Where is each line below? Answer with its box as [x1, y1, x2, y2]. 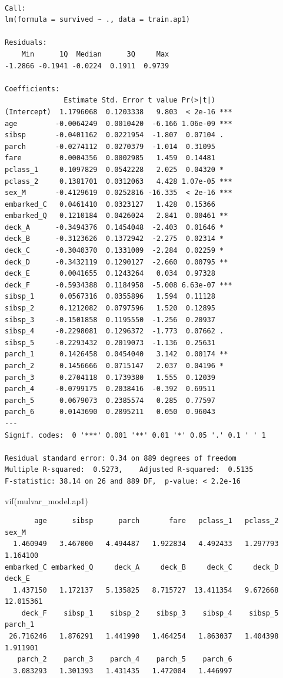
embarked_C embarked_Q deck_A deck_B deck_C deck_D [5, 563, 279, 571]
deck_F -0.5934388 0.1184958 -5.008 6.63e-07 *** [5, 280, 232, 289]
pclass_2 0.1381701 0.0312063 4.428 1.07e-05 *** [5, 177, 232, 186]
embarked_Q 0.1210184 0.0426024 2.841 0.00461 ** [5, 211, 228, 220]
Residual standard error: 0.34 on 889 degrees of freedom [5, 454, 237, 462]
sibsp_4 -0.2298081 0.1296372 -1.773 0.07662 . [5, 327, 224, 336]
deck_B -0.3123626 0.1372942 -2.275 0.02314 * [5, 234, 224, 243]
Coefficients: [5, 84, 60, 93]
